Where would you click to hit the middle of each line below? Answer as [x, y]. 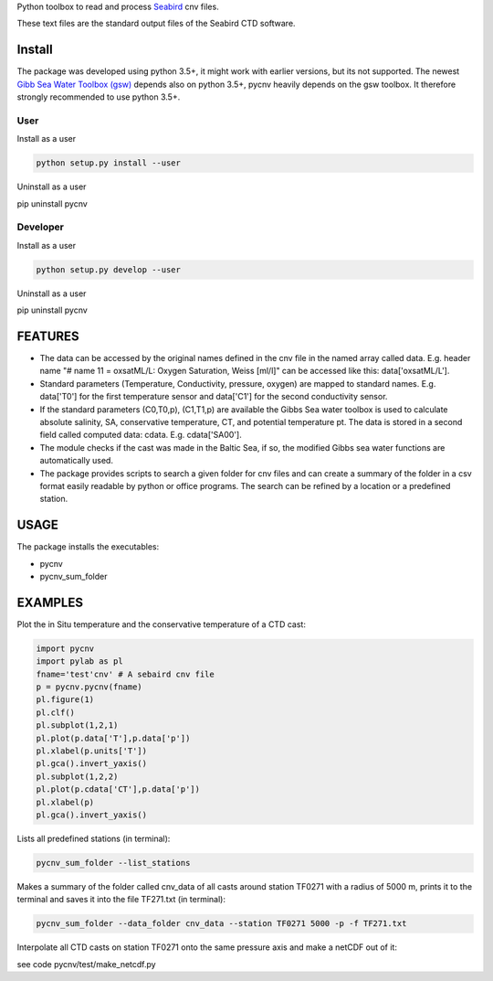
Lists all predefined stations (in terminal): [94, 838]
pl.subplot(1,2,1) [77, 725]
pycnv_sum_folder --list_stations [113, 863]
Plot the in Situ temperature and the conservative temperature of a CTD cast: [161, 624]
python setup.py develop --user [109, 269]
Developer [40, 227]
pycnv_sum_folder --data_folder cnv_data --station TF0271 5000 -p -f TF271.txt [221, 924]
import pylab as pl [79, 661]
